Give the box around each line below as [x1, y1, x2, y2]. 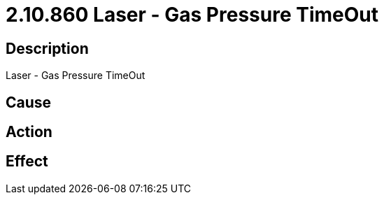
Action [6, 123, 52, 141]
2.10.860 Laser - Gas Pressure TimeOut [6, 3, 378, 27]
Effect [6, 152, 48, 171]
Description [6, 39, 89, 57]
